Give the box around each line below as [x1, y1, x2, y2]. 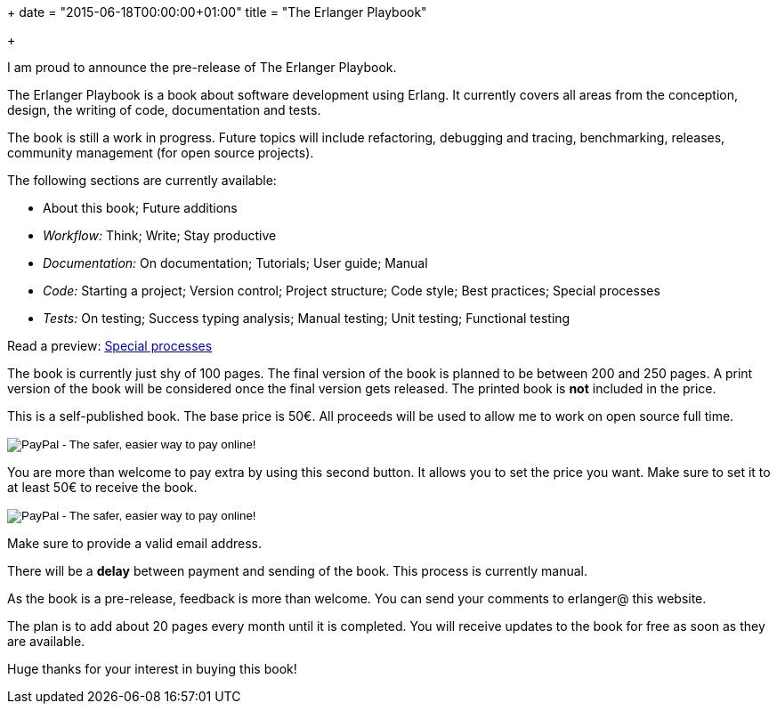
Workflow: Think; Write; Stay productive [43, 228, 277, 243]
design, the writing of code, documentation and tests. [7, 102, 321, 117]
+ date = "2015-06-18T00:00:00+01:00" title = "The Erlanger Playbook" [7, 4, 427, 20]
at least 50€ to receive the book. [7, 480, 198, 495]
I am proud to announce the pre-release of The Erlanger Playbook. [7, 60, 397, 75]
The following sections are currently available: [7, 173, 277, 188]
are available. [7, 634, 85, 649]
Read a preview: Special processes [7, 338, 213, 353]
